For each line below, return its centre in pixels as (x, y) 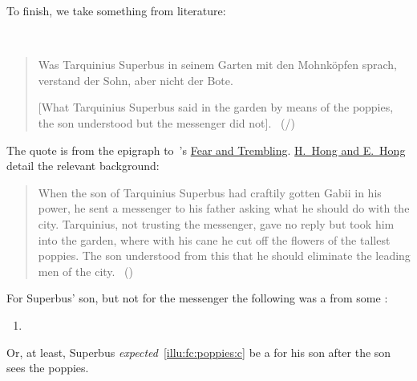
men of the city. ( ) (86, 271)
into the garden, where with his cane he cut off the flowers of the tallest (214, 239)
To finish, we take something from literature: (116, 10)
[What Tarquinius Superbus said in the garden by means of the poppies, (216, 107)
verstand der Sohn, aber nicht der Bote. (136, 80)
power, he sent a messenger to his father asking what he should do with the (224, 208)
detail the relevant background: (83, 166)
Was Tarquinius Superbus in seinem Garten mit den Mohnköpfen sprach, (217, 65)
